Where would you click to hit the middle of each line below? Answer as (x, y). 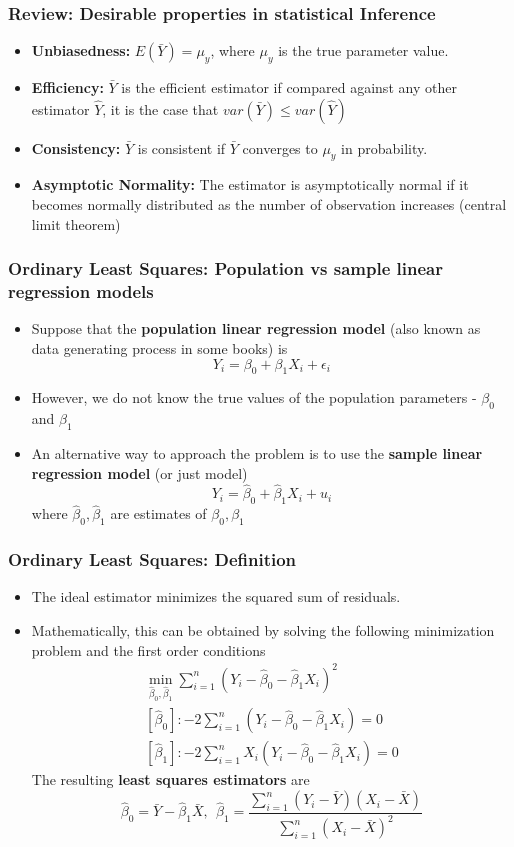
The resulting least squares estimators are (170, 779)
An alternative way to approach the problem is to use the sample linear (257, 452)
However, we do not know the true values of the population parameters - (254, 397)
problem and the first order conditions (148, 649)
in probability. (384, 147)
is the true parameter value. (363, 50)
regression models (81, 291)
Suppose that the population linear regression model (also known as (256, 328)
